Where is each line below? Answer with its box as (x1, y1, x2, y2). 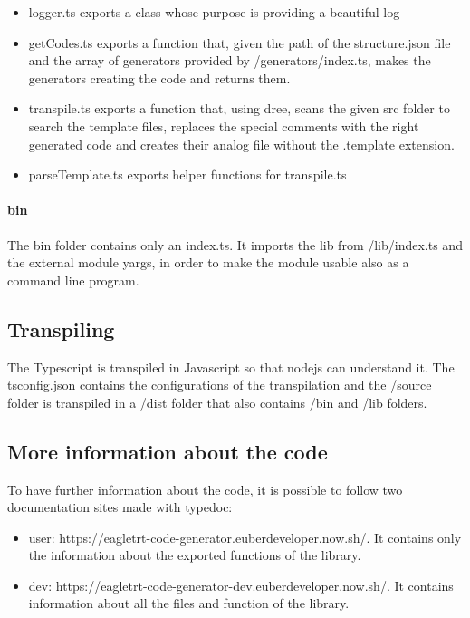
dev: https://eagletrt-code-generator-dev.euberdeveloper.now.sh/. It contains (28, 575, 454, 594)
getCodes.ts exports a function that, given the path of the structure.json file (28, 33, 451, 52)
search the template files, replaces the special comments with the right (28, 116, 419, 135)
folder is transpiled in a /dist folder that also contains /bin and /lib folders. (7, 392, 427, 411)
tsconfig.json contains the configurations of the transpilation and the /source (7, 375, 432, 394)
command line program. (7, 270, 139, 289)
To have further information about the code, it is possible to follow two (7, 479, 403, 498)
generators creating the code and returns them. (28, 68, 291, 87)
